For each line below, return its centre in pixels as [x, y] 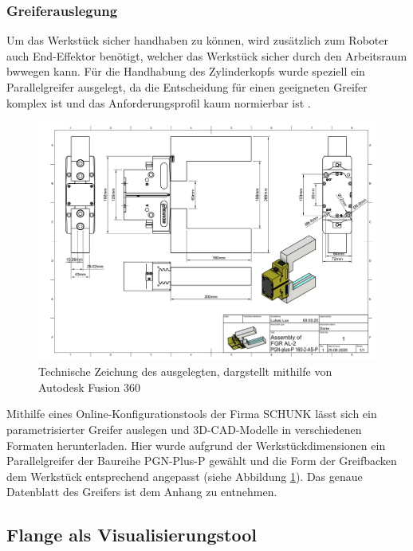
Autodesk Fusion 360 [89, 387]
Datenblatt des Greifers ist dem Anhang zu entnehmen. [142, 492]
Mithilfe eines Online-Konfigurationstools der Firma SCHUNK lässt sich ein [192, 414]
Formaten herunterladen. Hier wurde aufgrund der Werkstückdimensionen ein [196, 445]
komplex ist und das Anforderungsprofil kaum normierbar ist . [159, 102]
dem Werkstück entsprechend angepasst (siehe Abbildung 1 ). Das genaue [185, 476]
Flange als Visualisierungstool [132, 535]
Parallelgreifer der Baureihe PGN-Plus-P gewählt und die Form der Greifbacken [202, 461]
